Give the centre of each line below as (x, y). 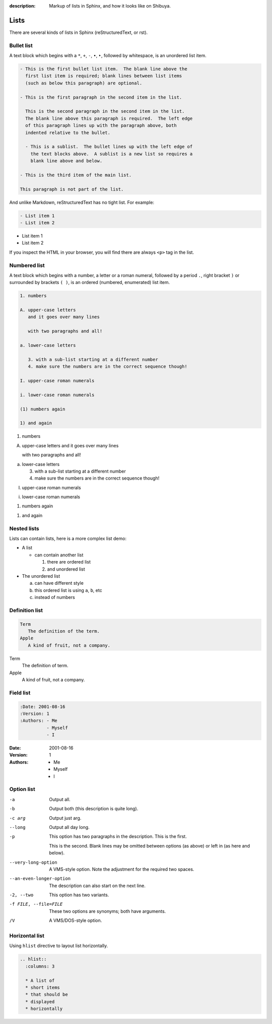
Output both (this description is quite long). (94, 809)
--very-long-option (33, 862)
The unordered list (41, 576)
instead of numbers (55, 597)
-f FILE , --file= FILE (36, 904)
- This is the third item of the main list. (76, 175)
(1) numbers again (43, 409)
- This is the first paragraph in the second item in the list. (101, 97)
